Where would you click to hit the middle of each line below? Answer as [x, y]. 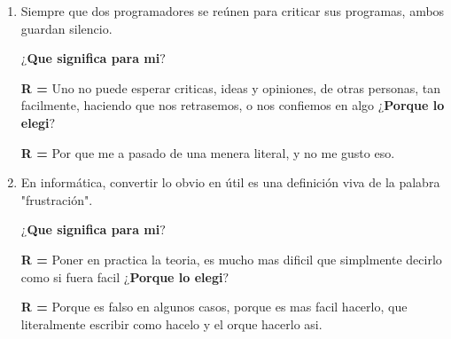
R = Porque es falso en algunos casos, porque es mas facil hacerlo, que [214, 307]
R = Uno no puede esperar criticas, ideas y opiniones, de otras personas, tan [231, 87]
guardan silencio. [66, 28]
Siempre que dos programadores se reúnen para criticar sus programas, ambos [233, 11]
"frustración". [57, 199]
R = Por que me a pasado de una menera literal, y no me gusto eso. [208, 152]
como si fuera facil [70, 276]
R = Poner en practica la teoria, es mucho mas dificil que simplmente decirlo [231, 259]
